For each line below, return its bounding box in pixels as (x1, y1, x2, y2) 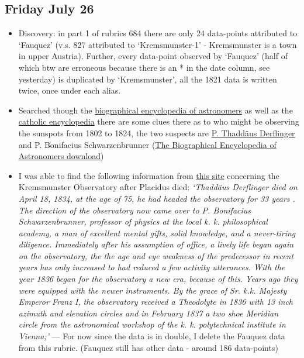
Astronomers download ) (18, 150, 104, 162)
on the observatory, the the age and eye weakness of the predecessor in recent (18, 249, 294, 261)
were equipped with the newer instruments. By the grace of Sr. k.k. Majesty (18, 284, 287, 296)
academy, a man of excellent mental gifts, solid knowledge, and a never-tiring (18, 226, 296, 239)
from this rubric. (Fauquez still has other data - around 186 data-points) (18, 341, 278, 353)
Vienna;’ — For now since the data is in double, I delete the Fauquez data (18, 330, 285, 342)
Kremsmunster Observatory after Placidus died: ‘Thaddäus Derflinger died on (18, 181, 298, 193)
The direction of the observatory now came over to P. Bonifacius (18, 204, 251, 216)
